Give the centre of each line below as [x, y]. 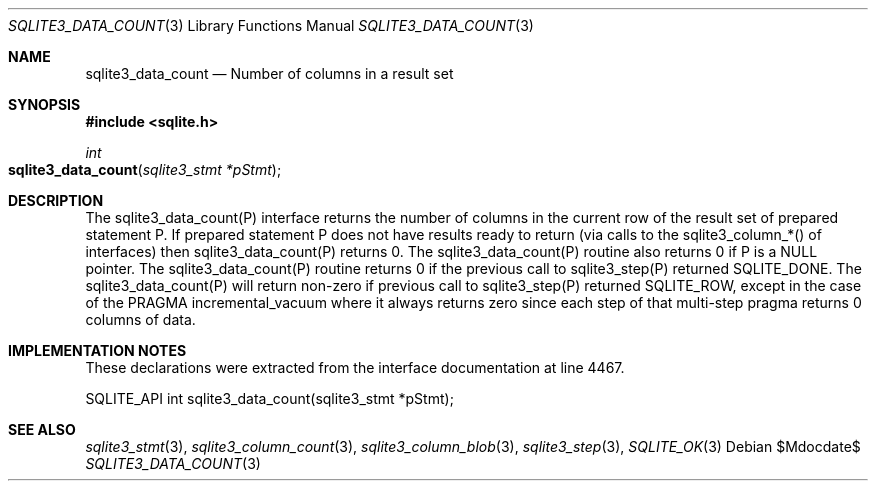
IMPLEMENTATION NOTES [97, 350]
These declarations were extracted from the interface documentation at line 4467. [355, 367]
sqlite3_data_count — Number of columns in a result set [269, 73]
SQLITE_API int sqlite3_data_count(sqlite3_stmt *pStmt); [269, 398]
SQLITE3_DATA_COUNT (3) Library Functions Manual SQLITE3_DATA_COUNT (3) [271, 25]
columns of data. [140, 319]
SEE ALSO [42, 429]
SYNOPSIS [44, 104]
